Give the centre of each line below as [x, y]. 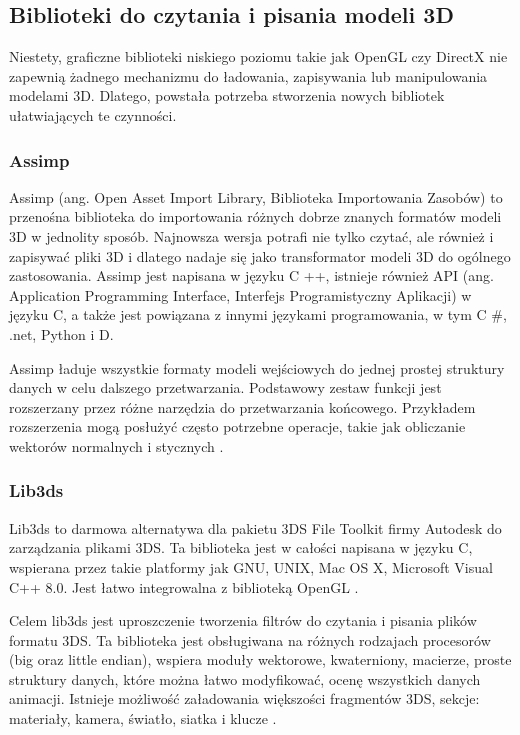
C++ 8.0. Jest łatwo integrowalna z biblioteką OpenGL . [184, 586]
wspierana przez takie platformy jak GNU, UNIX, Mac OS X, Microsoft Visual [251, 566]
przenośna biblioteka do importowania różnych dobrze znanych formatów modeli [255, 216]
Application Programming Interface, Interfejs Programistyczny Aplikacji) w [240, 294]
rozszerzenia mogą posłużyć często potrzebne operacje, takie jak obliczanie [237, 426]
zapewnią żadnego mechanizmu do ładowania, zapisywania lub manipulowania [248, 75]
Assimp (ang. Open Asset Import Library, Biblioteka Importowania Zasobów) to [256, 196]
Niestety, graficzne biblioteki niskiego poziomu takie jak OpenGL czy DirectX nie [258, 56]
